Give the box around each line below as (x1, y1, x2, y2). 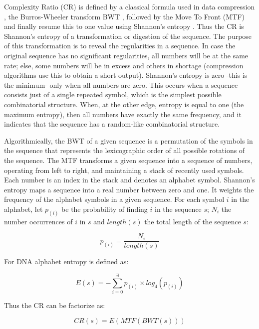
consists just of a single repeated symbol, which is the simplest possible (4, 89, 222, 100)
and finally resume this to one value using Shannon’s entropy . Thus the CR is (4, 21, 244, 31)
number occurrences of (4, 216, 73, 226)
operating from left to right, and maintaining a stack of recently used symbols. (4, 164, 244, 175)
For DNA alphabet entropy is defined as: (4, 256, 129, 267)
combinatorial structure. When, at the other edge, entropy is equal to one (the (4, 99, 244, 109)
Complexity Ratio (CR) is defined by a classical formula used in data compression (4, 1, 255, 11)
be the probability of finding (61, 203, 148, 214)
